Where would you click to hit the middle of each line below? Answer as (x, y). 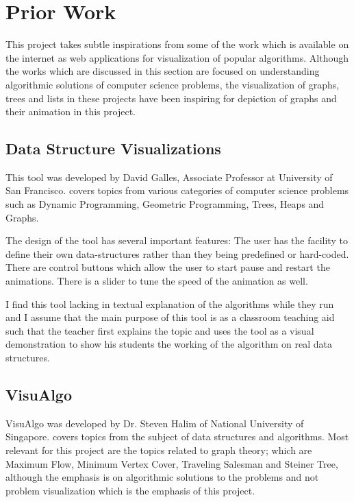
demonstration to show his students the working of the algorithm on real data (169, 344)
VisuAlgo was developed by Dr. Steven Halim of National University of (155, 423)
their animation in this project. (71, 111)
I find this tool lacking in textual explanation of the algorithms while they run (170, 303)
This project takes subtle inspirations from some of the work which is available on (177, 44)
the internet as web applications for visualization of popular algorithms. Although (177, 57)
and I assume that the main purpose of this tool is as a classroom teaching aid (170, 317)
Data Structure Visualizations (113, 148)
